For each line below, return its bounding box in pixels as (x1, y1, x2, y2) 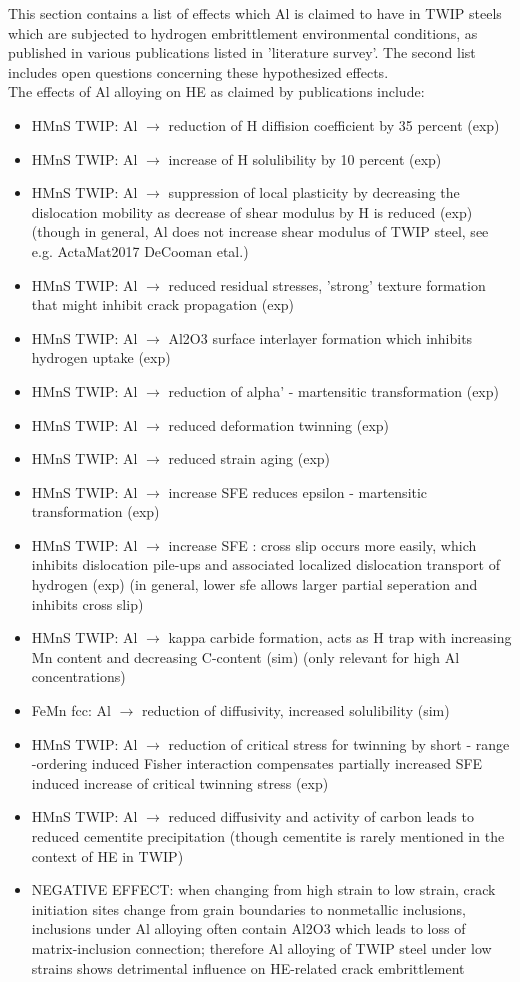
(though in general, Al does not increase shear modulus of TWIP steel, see (31, 221, 489, 242)
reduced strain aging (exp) (168, 448, 331, 469)
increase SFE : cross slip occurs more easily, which (168, 534, 477, 555)
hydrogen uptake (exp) (31, 347, 171, 368)
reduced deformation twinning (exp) (168, 414, 390, 435)
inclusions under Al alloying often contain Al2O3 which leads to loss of (31, 918, 466, 939)
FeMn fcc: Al (31, 700, 111, 721)
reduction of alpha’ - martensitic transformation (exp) (168, 380, 499, 401)
